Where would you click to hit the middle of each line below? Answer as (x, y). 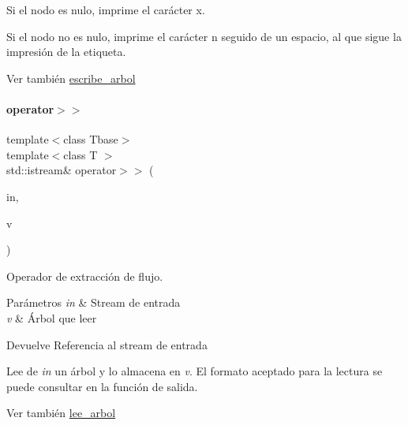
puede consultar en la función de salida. (102, 386)
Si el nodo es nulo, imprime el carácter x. (106, 9)
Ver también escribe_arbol (71, 78)
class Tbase (91, 139)
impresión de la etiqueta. (66, 52)
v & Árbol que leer (52, 317)
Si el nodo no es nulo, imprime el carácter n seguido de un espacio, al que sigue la (204, 36)
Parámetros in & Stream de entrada (94, 302)
